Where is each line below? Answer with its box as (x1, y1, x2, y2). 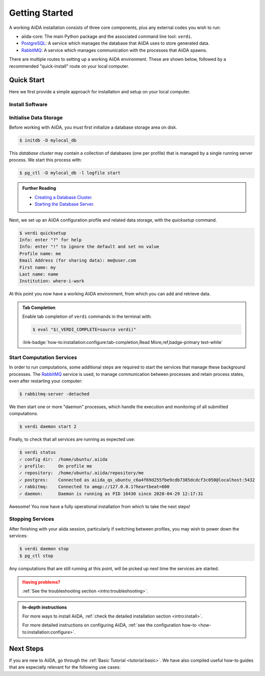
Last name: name (19, 271, 59, 277)
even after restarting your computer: (9, 378, 83, 384)
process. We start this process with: (9, 157, 82, 163)
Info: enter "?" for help (19, 237, 82, 243)
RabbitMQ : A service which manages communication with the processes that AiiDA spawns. (21, 47, 208, 53)
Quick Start (9, 76, 45, 84)
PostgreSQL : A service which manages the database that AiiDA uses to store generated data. (21, 40, 210, 46)
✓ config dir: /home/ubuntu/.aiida (19, 456, 108, 462)
